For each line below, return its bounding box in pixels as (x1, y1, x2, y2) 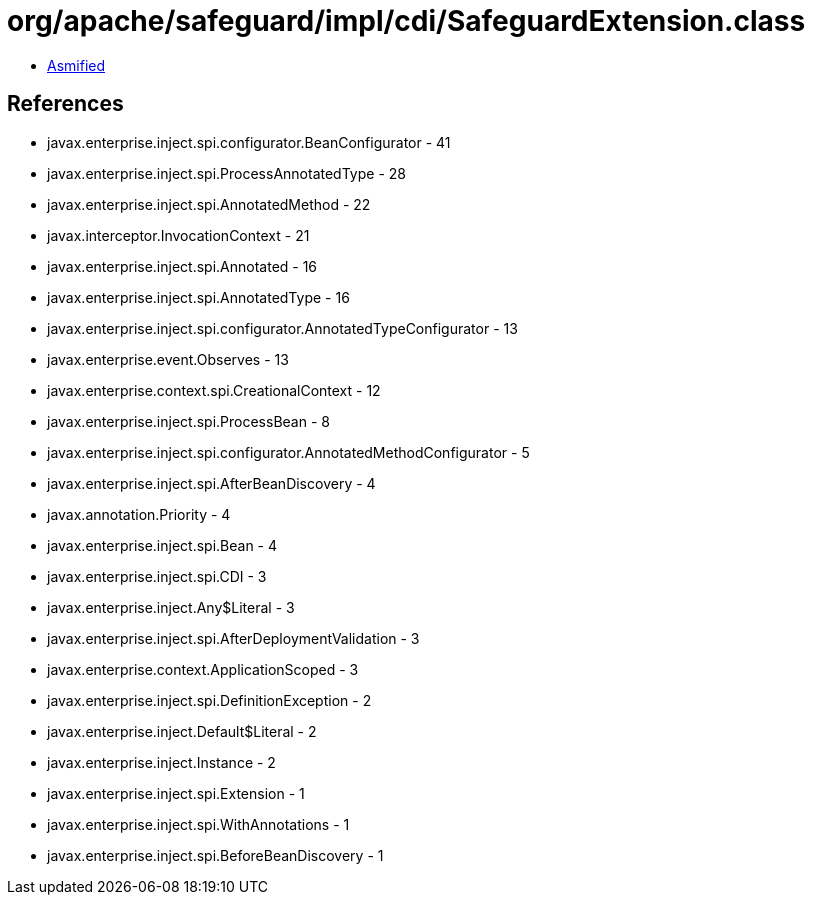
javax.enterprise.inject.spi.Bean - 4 (47, 536, 278, 554)
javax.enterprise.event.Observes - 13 (47, 350, 289, 368)
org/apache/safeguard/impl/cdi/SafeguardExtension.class (7, 4, 806, 38)
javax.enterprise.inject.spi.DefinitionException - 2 (47, 691, 372, 709)
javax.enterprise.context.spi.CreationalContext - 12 (47, 381, 381, 399)
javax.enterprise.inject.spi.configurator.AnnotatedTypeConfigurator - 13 (47, 319, 518, 337)
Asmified (47, 56, 106, 74)
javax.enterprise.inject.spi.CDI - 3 (47, 567, 267, 585)
